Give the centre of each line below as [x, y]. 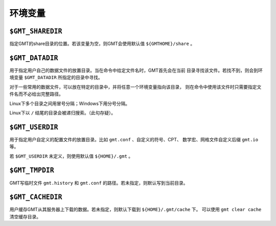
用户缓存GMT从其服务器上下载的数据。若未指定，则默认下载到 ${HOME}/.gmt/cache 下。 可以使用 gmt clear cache [135, 210]
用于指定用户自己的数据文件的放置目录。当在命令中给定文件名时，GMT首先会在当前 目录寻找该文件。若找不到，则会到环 [136, 70]
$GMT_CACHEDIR [36, 197]
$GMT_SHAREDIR [36, 31]
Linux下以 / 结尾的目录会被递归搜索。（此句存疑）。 [63, 113]
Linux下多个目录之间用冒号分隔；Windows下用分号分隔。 [70, 103]
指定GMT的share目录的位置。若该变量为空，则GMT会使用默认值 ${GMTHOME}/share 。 [102, 44]
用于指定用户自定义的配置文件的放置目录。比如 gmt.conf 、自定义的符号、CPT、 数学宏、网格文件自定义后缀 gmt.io [134, 139]
